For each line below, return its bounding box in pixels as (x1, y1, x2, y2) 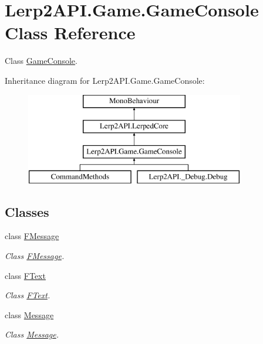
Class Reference (5, 21, 136, 45)
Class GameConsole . (5, 55, 77, 67)
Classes (5, 202, 49, 220)
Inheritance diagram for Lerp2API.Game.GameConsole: (5, 74, 205, 86)
